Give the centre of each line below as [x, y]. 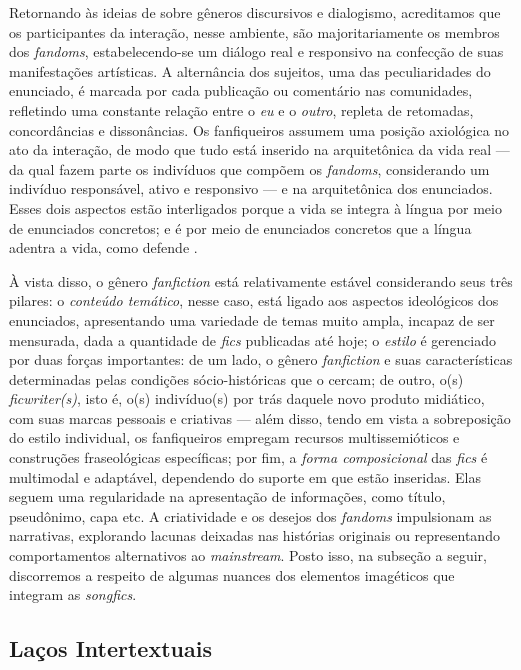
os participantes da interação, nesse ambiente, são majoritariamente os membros [254, 31]
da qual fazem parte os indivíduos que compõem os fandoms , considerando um [249, 168]
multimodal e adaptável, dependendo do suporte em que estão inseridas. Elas [245, 476]
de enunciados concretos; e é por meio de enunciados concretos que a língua [240, 227]
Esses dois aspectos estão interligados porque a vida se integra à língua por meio [255, 207]
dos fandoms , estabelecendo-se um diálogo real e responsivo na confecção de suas [256, 51]
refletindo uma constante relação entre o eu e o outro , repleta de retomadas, [241, 109]
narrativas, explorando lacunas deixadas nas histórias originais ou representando [254, 535]
